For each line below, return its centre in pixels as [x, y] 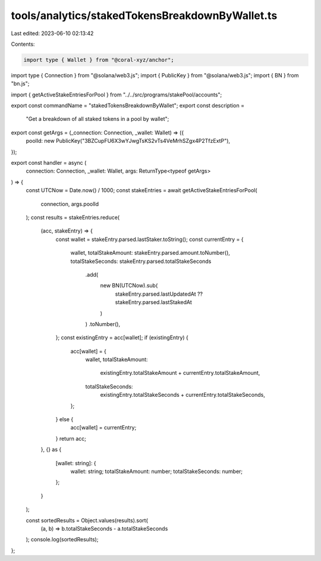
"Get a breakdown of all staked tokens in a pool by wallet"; [97, 119]
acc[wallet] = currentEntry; [103, 428]
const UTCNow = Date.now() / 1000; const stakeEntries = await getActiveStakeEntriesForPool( [142, 190]
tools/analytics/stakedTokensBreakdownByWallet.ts [144, 15]
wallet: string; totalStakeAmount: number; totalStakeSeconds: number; [157, 471]
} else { [64, 419]
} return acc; [71, 438]
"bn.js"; [20, 84]
